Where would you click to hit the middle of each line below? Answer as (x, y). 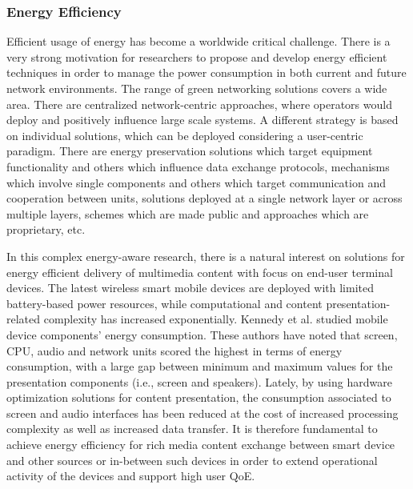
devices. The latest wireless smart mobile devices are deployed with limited (190, 288)
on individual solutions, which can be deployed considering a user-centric (185, 135)
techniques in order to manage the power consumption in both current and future (206, 72)
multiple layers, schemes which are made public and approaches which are (188, 213)
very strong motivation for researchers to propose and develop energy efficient (197, 56)
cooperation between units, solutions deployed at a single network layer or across (204, 198)
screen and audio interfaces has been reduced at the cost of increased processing (202, 413)
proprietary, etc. (46, 229)
